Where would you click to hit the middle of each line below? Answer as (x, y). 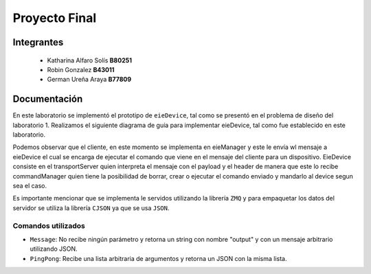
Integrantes (38, 42)
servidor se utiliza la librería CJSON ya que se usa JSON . (91, 208)
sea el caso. (30, 185)
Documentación (48, 99)
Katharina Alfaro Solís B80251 (89, 60)
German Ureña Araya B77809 (89, 80)
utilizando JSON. (54, 249)
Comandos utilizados (49, 225)
